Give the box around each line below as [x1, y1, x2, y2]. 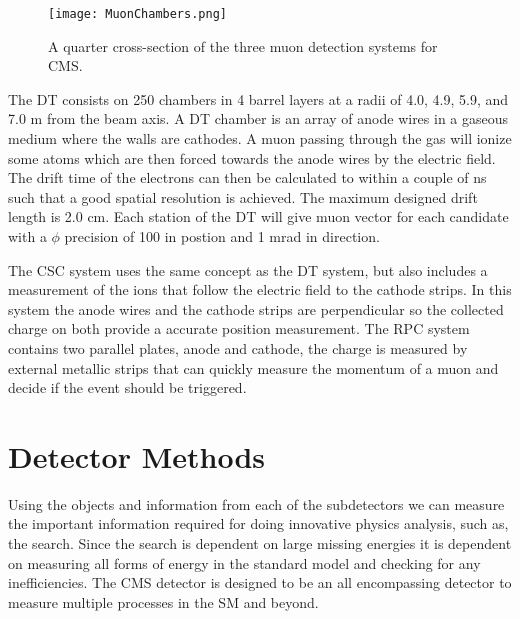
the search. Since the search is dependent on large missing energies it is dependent [8, 533, 512, 554]
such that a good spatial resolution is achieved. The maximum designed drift [8, 186, 478, 207]
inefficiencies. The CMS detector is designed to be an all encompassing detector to [8, 572, 512, 593]
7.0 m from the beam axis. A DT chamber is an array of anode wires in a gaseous [8, 108, 509, 129]
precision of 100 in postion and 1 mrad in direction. [64, 226, 380, 246]
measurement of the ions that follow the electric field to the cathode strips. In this [8, 279, 512, 300]
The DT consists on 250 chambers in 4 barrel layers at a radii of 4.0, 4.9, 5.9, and [8, 88, 509, 109]
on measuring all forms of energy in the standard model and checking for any [8, 552, 481, 573]
